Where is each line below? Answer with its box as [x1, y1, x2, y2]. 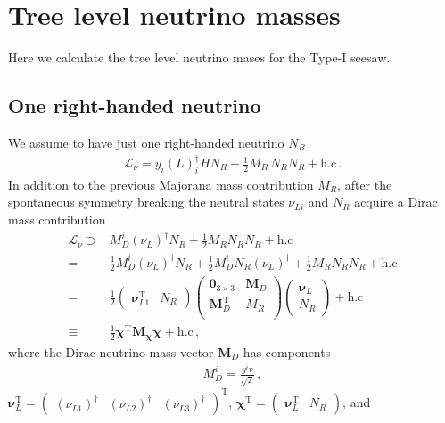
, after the [337, 175, 392, 193]
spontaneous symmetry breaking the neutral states [8, 192, 284, 211]
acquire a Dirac [354, 192, 438, 211]
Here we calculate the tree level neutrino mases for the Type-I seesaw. [8, 48, 391, 67]
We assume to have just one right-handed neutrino [8, 133, 284, 151]
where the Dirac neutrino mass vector [8, 342, 214, 361]
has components [243, 342, 331, 361]
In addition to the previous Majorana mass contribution [8, 175, 314, 193]
